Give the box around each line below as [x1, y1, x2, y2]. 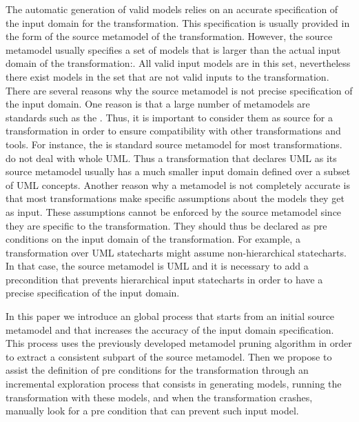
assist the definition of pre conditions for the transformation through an [6, 363, 309, 377]
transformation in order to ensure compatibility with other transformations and [6, 123, 341, 138]
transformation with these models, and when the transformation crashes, [6, 390, 313, 404]
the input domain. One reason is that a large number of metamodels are [6, 97, 310, 111]
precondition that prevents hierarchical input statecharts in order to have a [6, 272, 323, 286]
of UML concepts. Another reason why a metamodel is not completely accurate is [6, 177, 350, 192]
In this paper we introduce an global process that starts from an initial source [6, 309, 335, 323]
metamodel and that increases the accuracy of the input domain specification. [6, 322, 334, 336]
